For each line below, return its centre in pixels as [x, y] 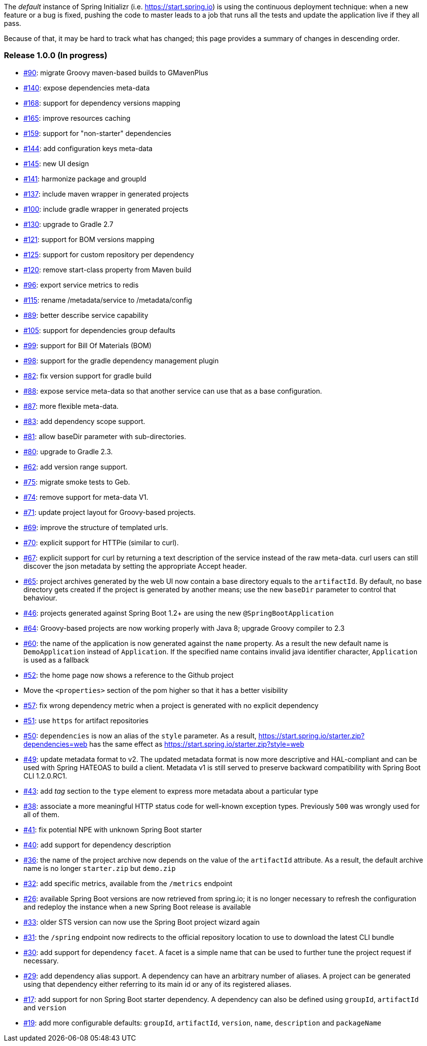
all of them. [42, 814]
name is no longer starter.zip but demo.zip [100, 868]
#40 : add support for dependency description [97, 845]
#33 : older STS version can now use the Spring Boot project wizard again [142, 922]
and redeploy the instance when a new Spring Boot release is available [137, 907]
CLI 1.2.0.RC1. [45, 776]
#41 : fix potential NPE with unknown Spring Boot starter [113, 829]
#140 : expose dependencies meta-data [87, 88]
